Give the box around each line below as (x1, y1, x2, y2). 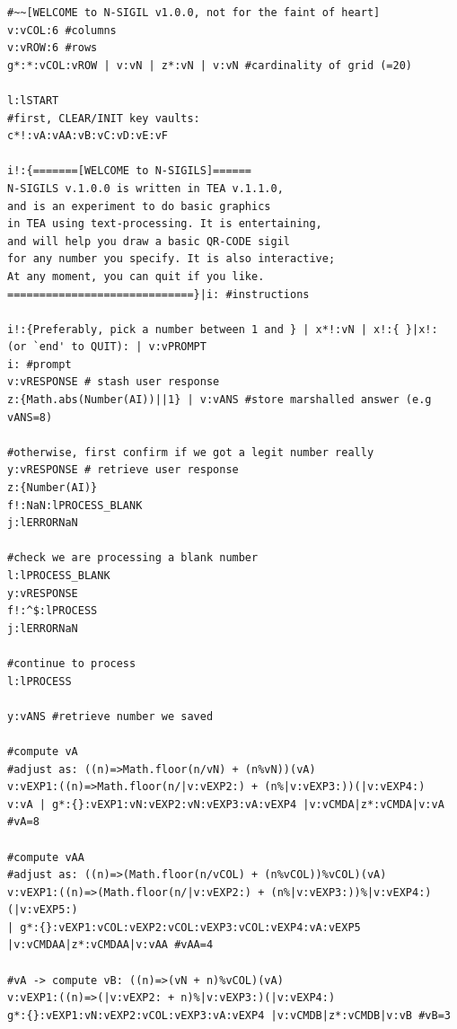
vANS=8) (7, 410, 53, 424)
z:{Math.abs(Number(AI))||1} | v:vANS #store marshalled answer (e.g (7, 393, 432, 407)
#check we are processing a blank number (7, 551, 259, 565)
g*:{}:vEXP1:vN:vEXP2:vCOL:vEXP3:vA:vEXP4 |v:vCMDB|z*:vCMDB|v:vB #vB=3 (7, 1008, 451, 1022)
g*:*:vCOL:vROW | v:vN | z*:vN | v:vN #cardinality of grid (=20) (7, 58, 413, 72)
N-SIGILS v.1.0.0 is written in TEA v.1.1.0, (7, 181, 284, 195)
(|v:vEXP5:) (7, 903, 78, 917)
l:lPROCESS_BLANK (7, 569, 110, 582)
